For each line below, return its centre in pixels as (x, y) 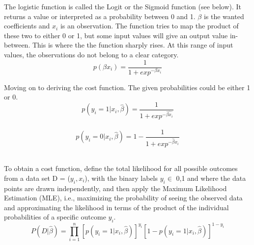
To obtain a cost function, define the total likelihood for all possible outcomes (121, 168)
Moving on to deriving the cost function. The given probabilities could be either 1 (127, 87)
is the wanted (224, 16)
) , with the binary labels (121, 178)
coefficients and (27, 26)
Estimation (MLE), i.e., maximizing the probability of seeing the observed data (123, 198)
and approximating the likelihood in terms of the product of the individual (116, 207)
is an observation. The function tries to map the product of (149, 26)
